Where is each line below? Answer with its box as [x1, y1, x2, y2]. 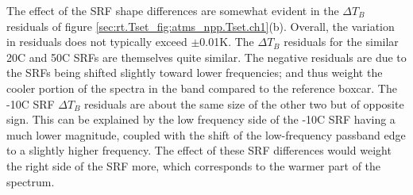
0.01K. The [199, 33, 254, 50]
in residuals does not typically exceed [6, 33, 187, 50]
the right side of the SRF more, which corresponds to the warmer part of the [6, 157, 381, 174]
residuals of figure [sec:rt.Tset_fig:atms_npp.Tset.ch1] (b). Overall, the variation [6, 17, 395, 34]
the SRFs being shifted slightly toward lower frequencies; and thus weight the [6, 64, 383, 81]
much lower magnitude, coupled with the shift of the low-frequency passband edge [6, 126, 406, 143]
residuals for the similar [284, 33, 399, 50]
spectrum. [6, 173, 55, 189]
